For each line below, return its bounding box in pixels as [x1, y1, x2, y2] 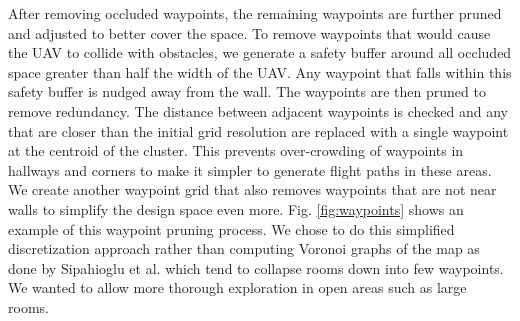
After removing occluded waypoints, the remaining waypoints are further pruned [8, 3, 502, 23]
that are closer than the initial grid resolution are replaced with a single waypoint [8, 120, 509, 141]
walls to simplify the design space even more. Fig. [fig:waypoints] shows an [8, 198, 464, 219]
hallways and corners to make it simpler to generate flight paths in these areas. [8, 159, 492, 180]
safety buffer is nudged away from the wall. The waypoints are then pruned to [8, 81, 486, 102]
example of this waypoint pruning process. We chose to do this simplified [8, 218, 455, 239]
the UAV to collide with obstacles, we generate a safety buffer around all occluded [8, 42, 512, 63]
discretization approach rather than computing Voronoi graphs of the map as [8, 238, 480, 259]
